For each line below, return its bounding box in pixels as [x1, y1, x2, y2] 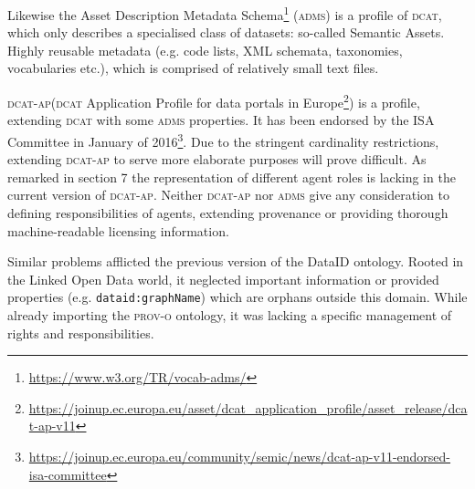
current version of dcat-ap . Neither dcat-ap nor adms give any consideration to [7, 185, 449, 204]
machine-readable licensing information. [7, 221, 229, 240]
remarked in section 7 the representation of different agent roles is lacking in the [7, 167, 456, 186]
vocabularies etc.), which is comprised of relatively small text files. [7, 58, 379, 78]
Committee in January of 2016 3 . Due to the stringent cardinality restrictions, [7, 129, 439, 151]
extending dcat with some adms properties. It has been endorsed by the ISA [7, 110, 435, 130]
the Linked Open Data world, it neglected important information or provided [7, 269, 439, 288]
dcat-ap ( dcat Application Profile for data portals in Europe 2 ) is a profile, [7, 90, 420, 111]
